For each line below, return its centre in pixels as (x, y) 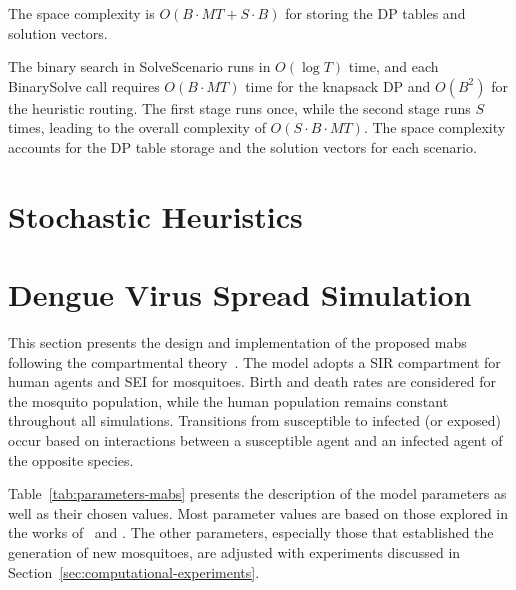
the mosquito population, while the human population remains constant (228, 400)
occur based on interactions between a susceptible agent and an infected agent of (255, 440)
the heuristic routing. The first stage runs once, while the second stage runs (239, 107)
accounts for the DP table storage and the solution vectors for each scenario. (242, 146)
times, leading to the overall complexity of (137, 127)
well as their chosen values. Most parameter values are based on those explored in (258, 512)
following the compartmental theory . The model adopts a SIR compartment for (254, 361)
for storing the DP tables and (375, 13)
